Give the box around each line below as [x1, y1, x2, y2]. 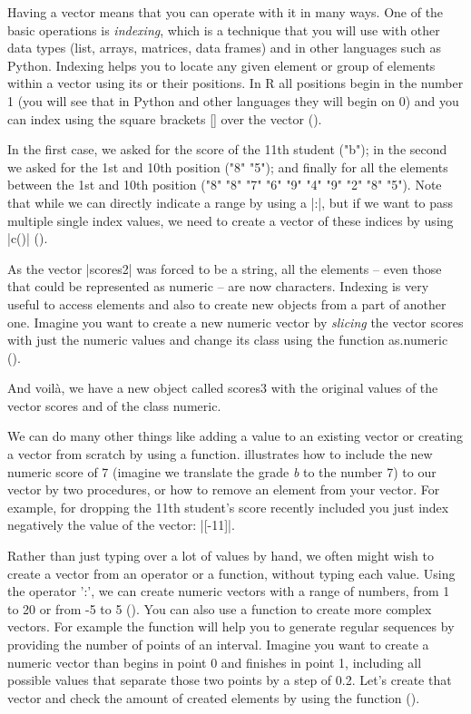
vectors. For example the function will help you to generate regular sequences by [7, 617, 455, 636]
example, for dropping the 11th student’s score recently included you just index [7, 497, 449, 516]
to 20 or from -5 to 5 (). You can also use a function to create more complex [7, 599, 432, 618]
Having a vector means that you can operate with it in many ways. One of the [7, 3, 444, 21]
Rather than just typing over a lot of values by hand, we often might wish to [7, 546, 434, 565]
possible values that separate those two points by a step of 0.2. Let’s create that [7, 670, 452, 690]
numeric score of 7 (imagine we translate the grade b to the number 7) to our [7, 462, 437, 481]
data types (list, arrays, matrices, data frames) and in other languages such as [7, 38, 441, 57]
